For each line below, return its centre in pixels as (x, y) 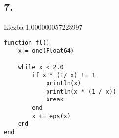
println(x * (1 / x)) (81, 91)
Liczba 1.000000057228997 (43, 27)
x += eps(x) (51, 116)
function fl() (27, 43)
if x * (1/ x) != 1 (64, 75)
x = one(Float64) (46, 51)
